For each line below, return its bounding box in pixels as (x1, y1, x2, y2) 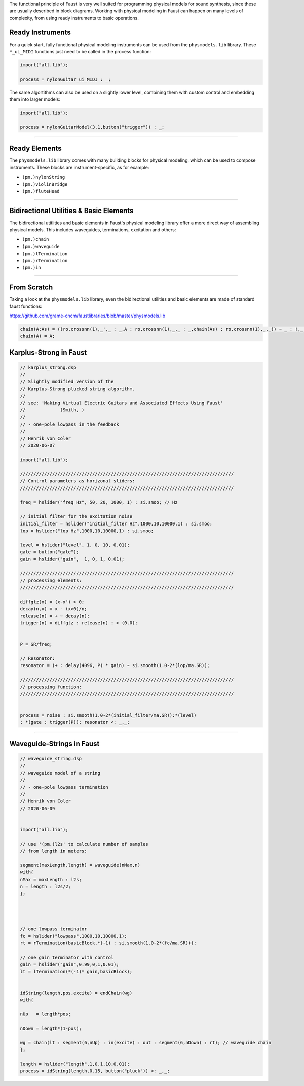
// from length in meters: (20, 848, 87, 854)
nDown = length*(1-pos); (20, 1025, 82, 1031)
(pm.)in (22, 265, 42, 271)
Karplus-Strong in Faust (9, 348, 87, 357)
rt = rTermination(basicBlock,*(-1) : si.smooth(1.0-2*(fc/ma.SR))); (20, 940, 197, 946)
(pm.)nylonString (22, 174, 65, 180)
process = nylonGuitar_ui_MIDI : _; (20, 76, 111, 82)
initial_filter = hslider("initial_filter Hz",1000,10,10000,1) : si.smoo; (20, 520, 213, 527)
